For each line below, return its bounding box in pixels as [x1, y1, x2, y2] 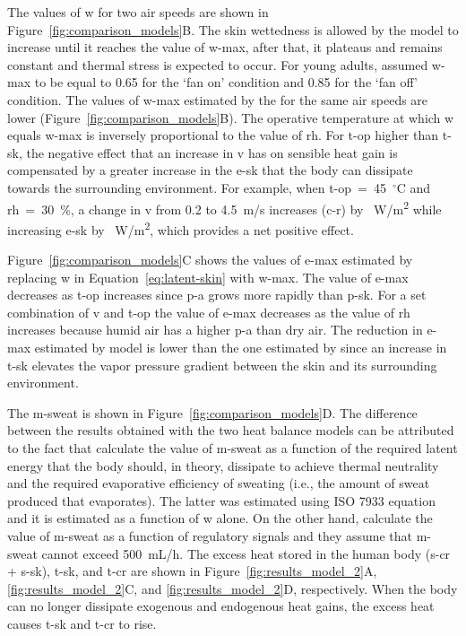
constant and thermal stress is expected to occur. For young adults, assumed [7, 55, 428, 74]
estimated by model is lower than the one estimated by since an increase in [34, 338, 447, 356]
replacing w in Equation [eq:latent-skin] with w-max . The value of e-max [7, 267, 409, 286]
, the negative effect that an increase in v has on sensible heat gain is [18, 143, 398, 161]
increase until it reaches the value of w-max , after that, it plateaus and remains [7, 38, 443, 57]
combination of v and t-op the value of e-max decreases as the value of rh [7, 302, 410, 321]
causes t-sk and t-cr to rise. [7, 614, 157, 632]
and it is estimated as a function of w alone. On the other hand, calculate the [7, 509, 433, 527]
